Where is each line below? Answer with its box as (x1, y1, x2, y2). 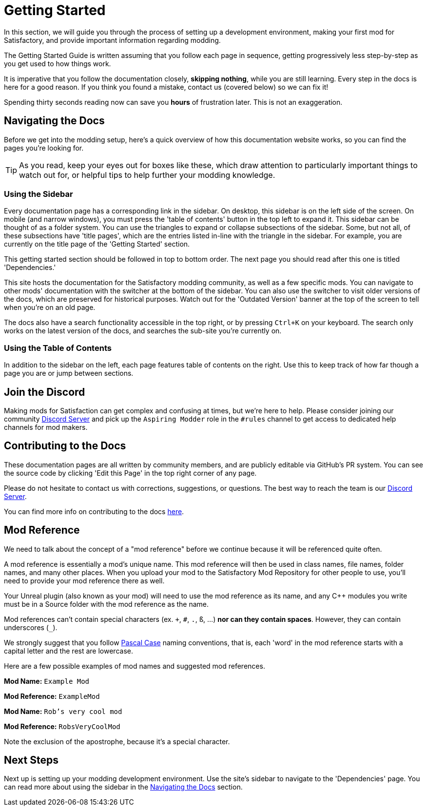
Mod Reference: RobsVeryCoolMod (4, 722, 120, 731)
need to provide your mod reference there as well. (4, 576, 165, 585)
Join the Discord (4, 386, 85, 398)
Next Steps (4, 754, 58, 767)
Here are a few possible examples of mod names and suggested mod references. (4, 661, 265, 670)
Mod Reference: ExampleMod (4, 692, 100, 700)
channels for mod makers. (4, 423, 88, 431)
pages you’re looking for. (4, 143, 84, 152)
